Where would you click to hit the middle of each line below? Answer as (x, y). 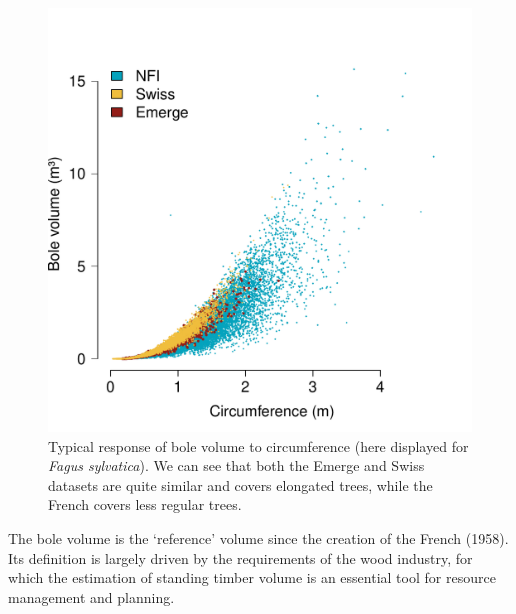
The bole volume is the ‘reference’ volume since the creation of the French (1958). (258, 537)
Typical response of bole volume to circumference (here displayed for (258, 445)
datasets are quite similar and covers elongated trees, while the (240, 484)
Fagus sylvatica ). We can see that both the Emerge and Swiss (236, 465)
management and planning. (91, 596)
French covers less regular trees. (145, 504)
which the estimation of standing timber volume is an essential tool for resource (252, 577)
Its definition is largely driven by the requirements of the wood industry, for (240, 557)
